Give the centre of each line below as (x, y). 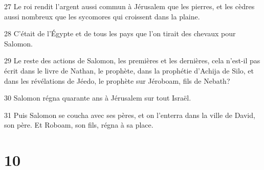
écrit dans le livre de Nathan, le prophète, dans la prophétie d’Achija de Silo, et (129, 70)
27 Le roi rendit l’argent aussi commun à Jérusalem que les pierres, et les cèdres (129, 6)
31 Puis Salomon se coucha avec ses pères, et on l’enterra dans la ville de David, (130, 115)
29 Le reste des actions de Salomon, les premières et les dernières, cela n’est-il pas (132, 60)
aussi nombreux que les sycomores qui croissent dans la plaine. (102, 16)
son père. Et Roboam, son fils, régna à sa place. (79, 125)
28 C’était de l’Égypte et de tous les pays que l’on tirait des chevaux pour (120, 33)
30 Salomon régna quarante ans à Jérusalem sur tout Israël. (98, 98)
